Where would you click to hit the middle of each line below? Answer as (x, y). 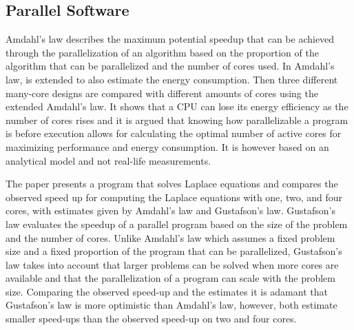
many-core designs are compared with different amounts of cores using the (162, 93)
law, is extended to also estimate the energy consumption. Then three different (172, 79)
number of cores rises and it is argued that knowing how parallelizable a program (177, 120)
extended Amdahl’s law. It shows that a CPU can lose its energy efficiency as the (177, 106)
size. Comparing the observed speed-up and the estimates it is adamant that (167, 291)
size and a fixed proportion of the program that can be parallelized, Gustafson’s (174, 251)
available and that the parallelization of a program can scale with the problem (170, 278)
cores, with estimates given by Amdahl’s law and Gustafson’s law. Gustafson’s (170, 210)
